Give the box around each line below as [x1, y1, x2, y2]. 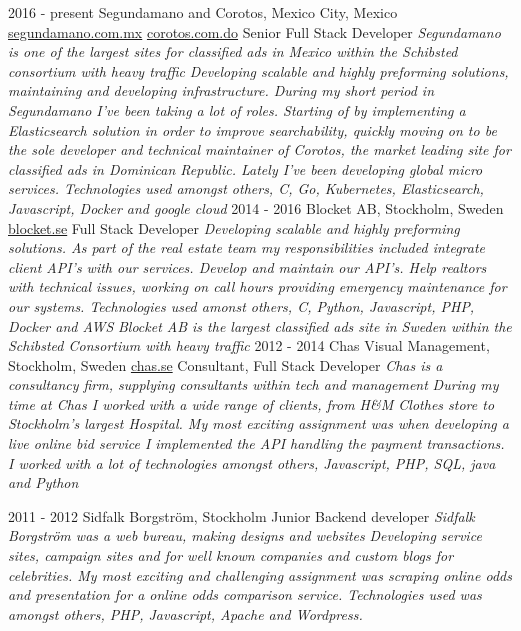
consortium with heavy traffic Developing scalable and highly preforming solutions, [8, 60, 509, 81]
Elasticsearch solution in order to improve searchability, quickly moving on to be [8, 119, 497, 140]
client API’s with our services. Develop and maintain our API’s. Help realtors [8, 256, 487, 277]
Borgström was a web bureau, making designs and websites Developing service [8, 525, 482, 546]
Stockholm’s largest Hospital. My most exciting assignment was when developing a [8, 413, 509, 434]
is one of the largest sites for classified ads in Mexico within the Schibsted [8, 41, 458, 62]
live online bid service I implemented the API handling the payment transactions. [8, 433, 505, 454]
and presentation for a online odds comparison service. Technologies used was [8, 584, 482, 605]
